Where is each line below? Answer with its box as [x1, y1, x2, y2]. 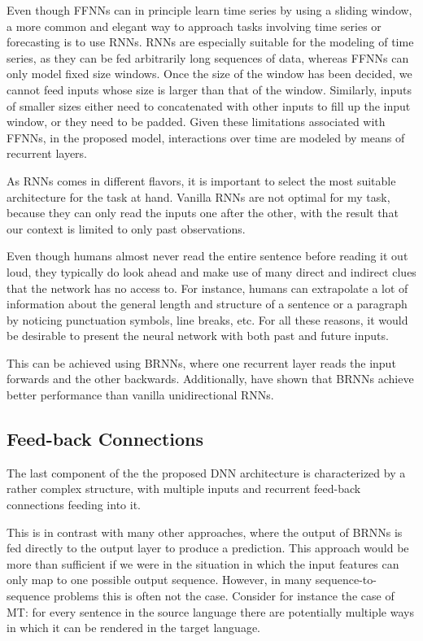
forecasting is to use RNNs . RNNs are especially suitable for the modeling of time [7, 33, 414, 50]
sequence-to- [315, 571, 377, 588]
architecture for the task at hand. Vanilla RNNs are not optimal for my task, [7, 188, 390, 205]
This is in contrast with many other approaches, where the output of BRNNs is [7, 523, 403, 540]
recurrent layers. [7, 145, 88, 162]
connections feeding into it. [7, 496, 141, 513]
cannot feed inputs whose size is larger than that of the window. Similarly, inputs [7, 81, 412, 98]
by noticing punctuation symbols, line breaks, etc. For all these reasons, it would [7, 311, 408, 328]
